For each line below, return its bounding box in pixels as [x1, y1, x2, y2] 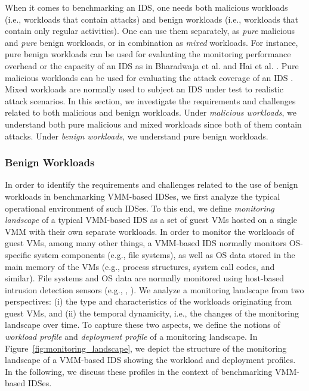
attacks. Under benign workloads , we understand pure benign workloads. [5, 129, 268, 142]
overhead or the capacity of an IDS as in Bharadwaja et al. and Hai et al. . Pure [5, 59, 299, 72]
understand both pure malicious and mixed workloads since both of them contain [5, 117, 302, 130]
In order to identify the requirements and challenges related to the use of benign [5, 178, 298, 191]
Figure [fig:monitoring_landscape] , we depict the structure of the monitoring [5, 342, 287, 354]
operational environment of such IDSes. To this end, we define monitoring [5, 201, 274, 214]
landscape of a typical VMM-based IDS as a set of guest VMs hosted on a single [5, 213, 297, 226]
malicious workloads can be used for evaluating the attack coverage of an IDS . [5, 71, 293, 83]
